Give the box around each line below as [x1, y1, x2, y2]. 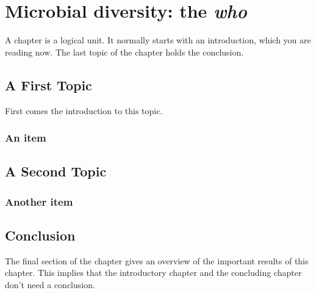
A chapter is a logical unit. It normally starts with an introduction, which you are [5, 34, 311, 46]
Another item [5, 194, 73, 209]
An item [5, 130, 46, 145]
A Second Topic [5, 162, 107, 181]
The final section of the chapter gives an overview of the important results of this [5, 254, 309, 267]
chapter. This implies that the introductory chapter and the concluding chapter [5, 266, 302, 279]
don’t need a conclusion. [5, 278, 95, 291]
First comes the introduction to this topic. [5, 104, 163, 117]
